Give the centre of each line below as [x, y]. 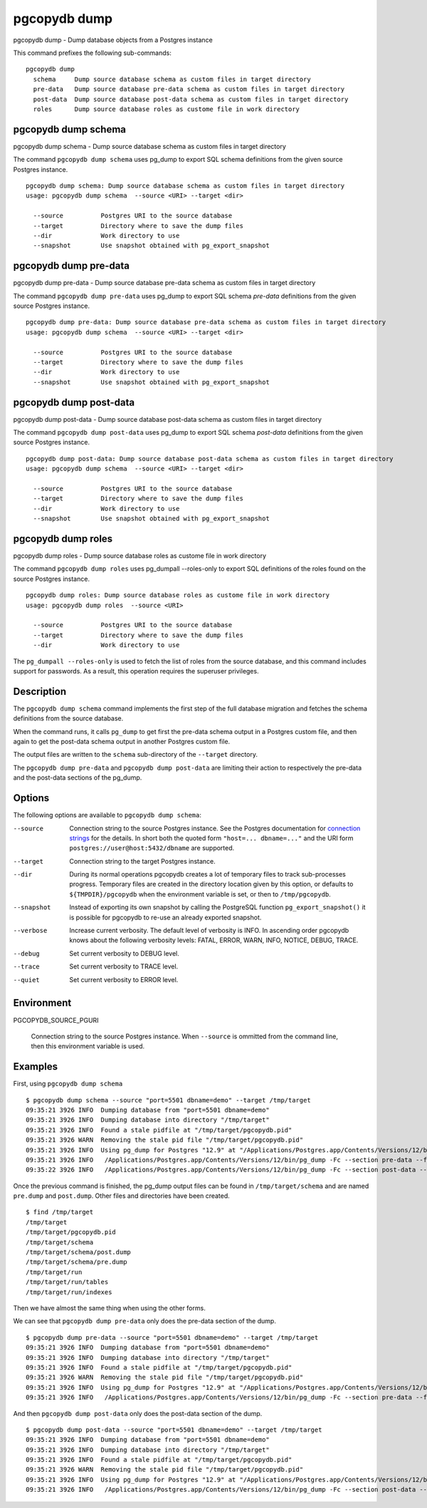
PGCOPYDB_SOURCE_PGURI [56, 1020]
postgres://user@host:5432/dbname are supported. [152, 848]
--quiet [27, 980]
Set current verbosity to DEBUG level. [124, 953]
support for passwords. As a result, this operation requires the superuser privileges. [136, 671]
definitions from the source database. [68, 718]
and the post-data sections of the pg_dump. [78, 778]
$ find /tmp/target [60, 1212]
